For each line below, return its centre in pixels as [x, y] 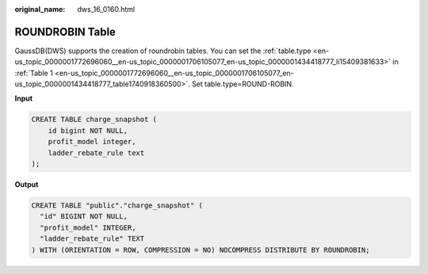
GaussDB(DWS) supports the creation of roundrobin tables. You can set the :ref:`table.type [163, 51]
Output [27, 185]
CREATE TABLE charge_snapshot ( [94, 120]
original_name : [40, 9]
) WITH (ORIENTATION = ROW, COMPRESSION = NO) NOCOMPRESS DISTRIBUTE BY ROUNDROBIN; [201, 250]
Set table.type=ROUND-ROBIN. [243, 84]
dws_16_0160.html [106, 9]
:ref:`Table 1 [34, 73]
